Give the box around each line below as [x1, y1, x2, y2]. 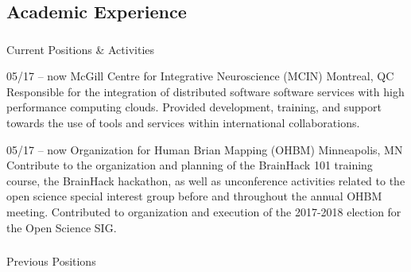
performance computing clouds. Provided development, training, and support [6, 99, 382, 115]
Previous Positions [6, 253, 96, 270]
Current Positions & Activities [6, 41, 155, 57]
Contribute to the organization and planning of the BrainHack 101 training [6, 157, 373, 173]
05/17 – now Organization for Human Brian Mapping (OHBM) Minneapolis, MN [6, 141, 403, 157]
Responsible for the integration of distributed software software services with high [6, 83, 405, 99]
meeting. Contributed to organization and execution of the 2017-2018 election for [6, 204, 401, 220]
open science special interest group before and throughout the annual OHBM [6, 188, 382, 204]
